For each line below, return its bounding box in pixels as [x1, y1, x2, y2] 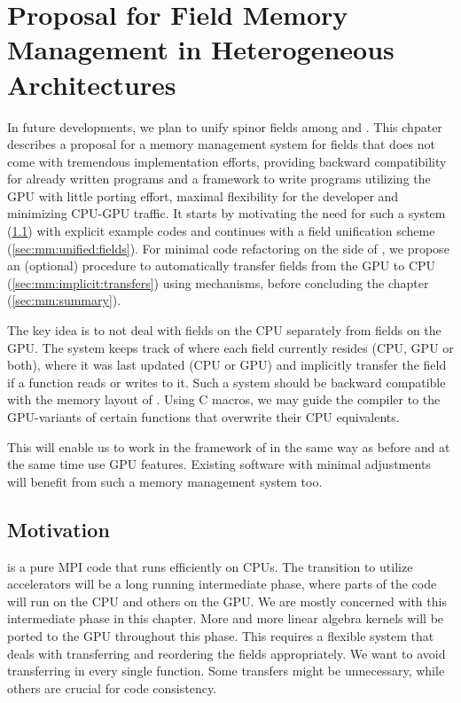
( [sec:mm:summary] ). [7, 291, 121, 309]
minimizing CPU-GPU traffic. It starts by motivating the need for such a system [7, 204, 446, 223]
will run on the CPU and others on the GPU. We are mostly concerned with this [7, 591, 447, 610]
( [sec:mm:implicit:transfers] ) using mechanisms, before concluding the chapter [7, 273, 429, 292]
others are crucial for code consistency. [7, 678, 217, 697]
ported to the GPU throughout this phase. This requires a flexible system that [7, 626, 434, 644]
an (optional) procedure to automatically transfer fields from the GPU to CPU [7, 256, 436, 275]
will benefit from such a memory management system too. [7, 472, 323, 490]
